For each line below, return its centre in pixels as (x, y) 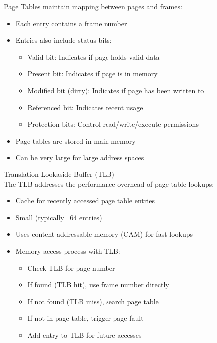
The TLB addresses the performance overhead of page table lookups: (109, 184)
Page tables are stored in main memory (76, 140)
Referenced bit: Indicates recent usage (85, 107)
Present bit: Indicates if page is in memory (93, 74)
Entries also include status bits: (64, 40)
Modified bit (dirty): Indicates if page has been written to (116, 90)
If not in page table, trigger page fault (86, 318)
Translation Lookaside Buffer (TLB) (59, 174)
